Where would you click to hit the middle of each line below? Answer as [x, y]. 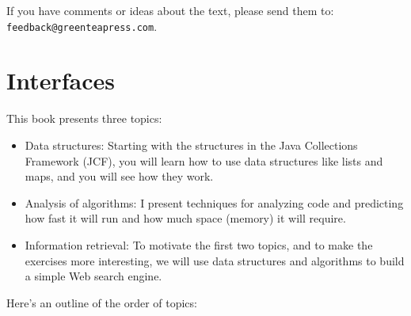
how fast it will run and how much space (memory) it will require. [185, 218]
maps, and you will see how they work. [119, 176]
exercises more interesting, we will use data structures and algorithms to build [215, 260]
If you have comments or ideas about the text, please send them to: [170, 10]
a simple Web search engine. [93, 276]
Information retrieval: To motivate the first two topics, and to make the [199, 244]
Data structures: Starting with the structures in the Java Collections [191, 145]
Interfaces [61, 80]
